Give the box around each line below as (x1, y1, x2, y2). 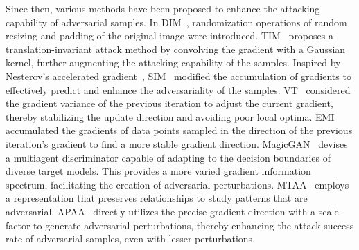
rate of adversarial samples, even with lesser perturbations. (6, 231, 256, 246)
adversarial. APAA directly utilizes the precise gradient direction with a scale (6, 204, 339, 218)
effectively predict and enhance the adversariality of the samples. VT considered (6, 82, 351, 97)
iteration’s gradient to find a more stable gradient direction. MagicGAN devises (6, 136, 348, 151)
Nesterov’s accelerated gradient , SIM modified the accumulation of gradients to (6, 68, 351, 83)
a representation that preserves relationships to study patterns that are (6, 191, 308, 205)
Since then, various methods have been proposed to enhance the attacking (6, 1, 320, 15)
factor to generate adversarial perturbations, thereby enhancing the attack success (6, 218, 354, 232)
